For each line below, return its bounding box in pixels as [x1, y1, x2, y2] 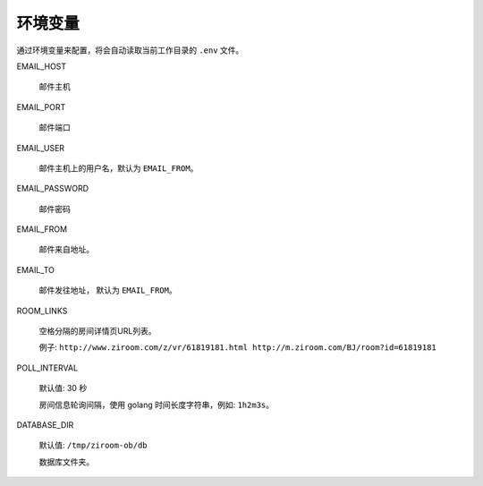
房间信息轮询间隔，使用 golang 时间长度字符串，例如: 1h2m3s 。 [38, 399, 275, 410]
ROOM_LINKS [16, 305, 68, 316]
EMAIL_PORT [16, 101, 66, 112]
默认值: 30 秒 [38, 383, 88, 394]
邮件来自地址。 [38, 244, 94, 255]
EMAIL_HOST [16, 61, 67, 72]
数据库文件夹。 [38, 456, 94, 467]
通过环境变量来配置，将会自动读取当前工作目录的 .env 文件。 [16, 45, 244, 55]
